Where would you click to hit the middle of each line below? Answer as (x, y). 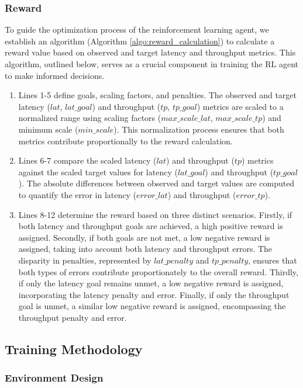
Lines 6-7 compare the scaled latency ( (87, 160)
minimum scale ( (48, 129)
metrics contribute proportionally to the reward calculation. (125, 141)
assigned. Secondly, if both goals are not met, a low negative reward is (144, 237)
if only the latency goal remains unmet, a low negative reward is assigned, (151, 283)
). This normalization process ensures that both (199, 129)
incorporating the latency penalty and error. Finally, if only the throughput (154, 294)
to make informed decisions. (55, 75)
